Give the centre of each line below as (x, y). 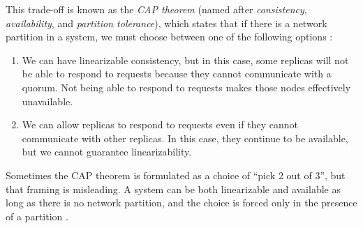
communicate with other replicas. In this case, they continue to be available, (185, 138)
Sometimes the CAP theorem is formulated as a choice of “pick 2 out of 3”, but (176, 175)
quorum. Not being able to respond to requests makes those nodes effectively (186, 87)
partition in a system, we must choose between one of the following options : (169, 37)
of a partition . (37, 216)
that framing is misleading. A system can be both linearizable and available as (173, 189)
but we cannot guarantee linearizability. (107, 152)
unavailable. (47, 101)
